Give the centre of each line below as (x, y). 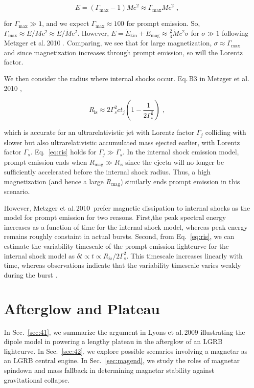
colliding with (226, 132)
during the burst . (31, 274)
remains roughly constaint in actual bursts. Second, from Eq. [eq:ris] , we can (119, 236)
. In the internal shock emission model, (181, 152)
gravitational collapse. (37, 379)
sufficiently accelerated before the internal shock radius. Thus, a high (107, 172)
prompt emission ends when (46, 162)
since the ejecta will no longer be (175, 162)
